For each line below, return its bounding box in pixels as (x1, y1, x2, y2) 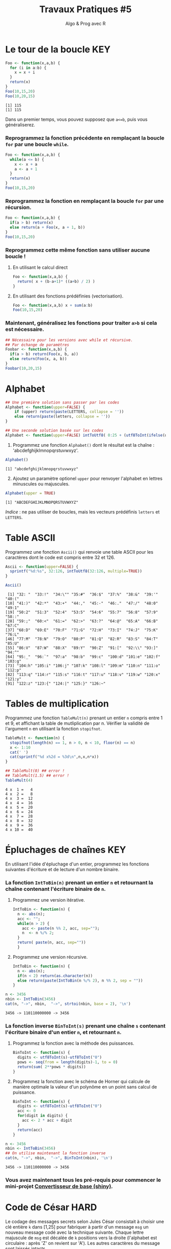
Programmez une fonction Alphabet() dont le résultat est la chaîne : (12, 442, 155, 448)
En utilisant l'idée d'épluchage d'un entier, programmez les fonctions (5, 861, 149, 867)
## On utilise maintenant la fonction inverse (5, 1151, 106, 1156)
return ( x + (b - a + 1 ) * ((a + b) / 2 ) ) (17, 279, 95, 284)
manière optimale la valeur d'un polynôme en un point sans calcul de (12, 1083, 157, 1090)
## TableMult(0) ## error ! (5, 768, 65, 774)
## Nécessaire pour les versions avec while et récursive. (5, 337, 133, 342)
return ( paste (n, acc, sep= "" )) (17, 940, 86, 945)
